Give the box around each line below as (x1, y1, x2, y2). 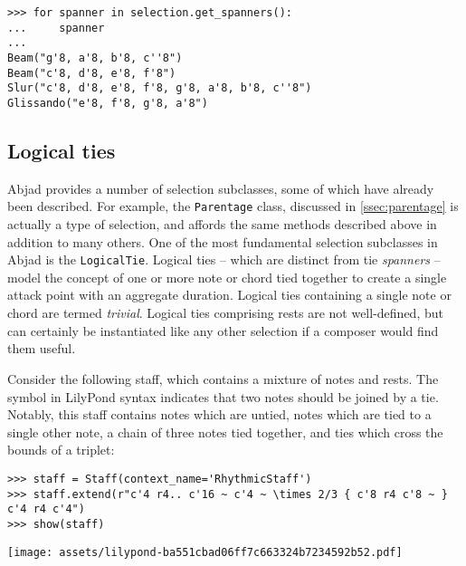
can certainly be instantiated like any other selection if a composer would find (7, 321, 439, 340)
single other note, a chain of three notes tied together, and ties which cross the (7, 422, 443, 441)
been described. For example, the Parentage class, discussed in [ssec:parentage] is (7, 197, 459, 216)
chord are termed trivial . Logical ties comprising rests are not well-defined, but (7, 303, 443, 322)
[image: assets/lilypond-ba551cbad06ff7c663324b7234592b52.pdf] (7, 545, 403, 559)
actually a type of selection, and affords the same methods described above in (7, 215, 437, 234)
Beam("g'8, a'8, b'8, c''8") (7, 51, 183, 64)
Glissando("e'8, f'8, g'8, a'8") (7, 96, 208, 110)
